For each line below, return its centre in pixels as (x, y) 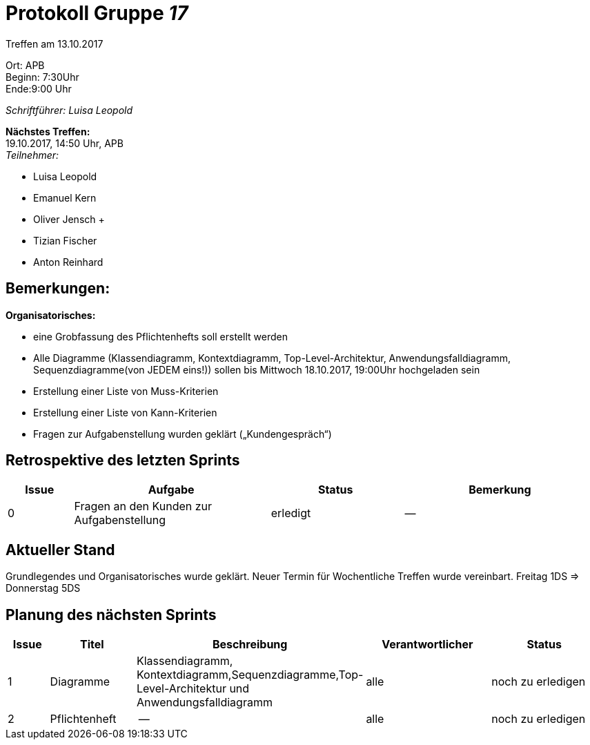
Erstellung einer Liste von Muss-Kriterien (126, 391)
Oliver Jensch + (69, 219)
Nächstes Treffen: (48, 131)
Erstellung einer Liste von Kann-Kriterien (125, 412)
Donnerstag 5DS (43, 588)
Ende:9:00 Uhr (39, 88)
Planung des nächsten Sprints (111, 615)
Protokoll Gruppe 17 (97, 13)
